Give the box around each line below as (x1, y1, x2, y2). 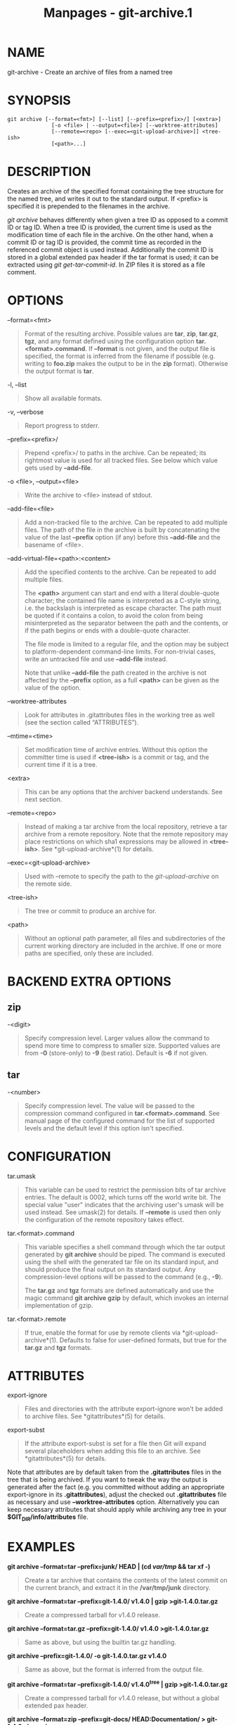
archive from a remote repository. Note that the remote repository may (24, 829, 228, 838)
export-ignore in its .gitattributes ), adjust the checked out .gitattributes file (7, 1490, 227, 1499)
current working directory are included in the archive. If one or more (24, 941, 222, 950)
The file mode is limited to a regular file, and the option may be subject (24, 639, 229, 648)
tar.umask (7, 1171, 37, 1180)
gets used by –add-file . (24, 463, 93, 472)
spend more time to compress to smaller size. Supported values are (24, 1041, 221, 1050)
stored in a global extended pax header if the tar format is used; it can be (7, 253, 219, 261)
